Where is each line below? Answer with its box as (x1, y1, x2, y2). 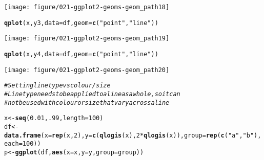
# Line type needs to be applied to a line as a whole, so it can (4, 90, 180, 98)
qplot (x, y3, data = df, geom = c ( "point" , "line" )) (4, 19, 158, 27)
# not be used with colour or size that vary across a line (4, 99, 170, 106)
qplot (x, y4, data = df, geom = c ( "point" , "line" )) (4, 50, 158, 58)
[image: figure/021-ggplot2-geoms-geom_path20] (4, 66, 170, 74)
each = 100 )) (4, 140, 41, 148)
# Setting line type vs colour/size (4, 82, 111, 89)
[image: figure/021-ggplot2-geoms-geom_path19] (4, 35, 170, 42)
